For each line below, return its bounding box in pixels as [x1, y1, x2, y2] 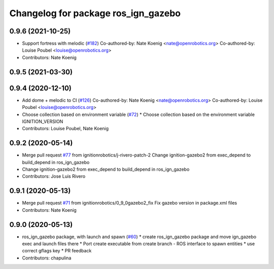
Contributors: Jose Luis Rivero [22, 173, 86, 179]
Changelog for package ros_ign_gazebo [9, 8, 181, 19]
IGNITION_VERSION [22, 118, 63, 124]
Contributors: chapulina [22, 255, 72, 261]
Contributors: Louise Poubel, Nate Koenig [22, 126, 109, 132]
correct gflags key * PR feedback [22, 248, 92, 254]
